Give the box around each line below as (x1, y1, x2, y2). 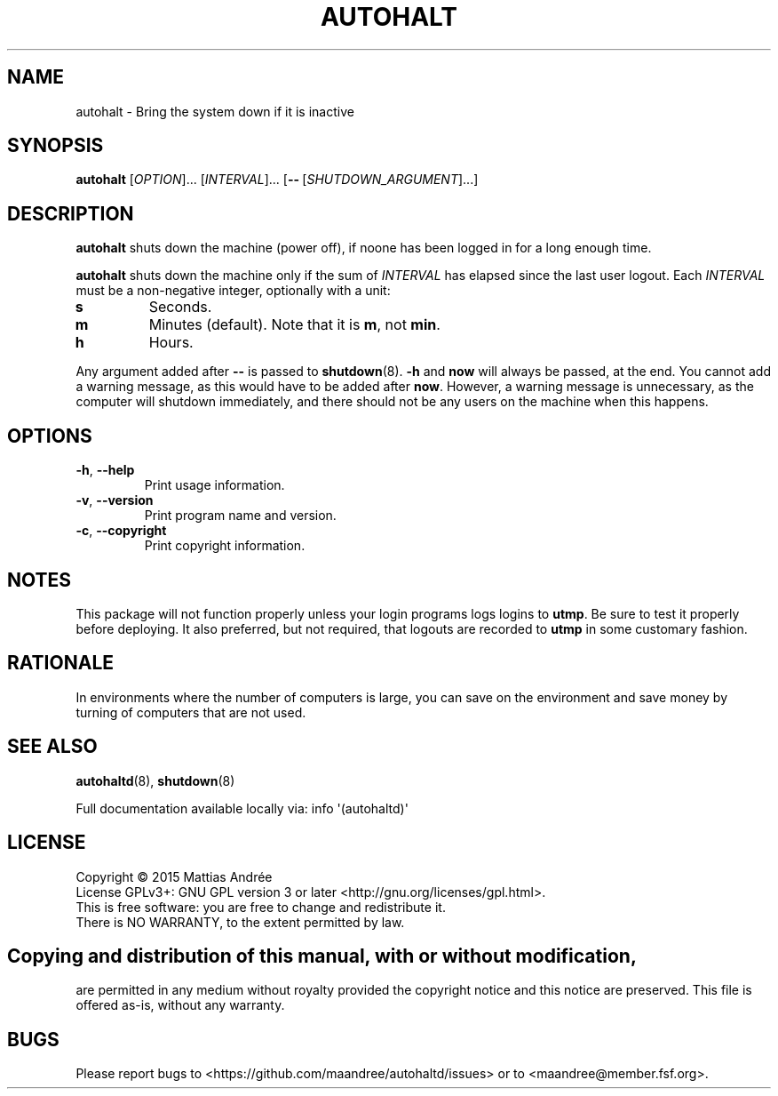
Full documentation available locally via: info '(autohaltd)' (75, 800, 409, 816)
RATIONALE (7, 652, 115, 675)
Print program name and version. (144, 508, 337, 524)
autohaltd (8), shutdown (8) (75, 772, 235, 788)
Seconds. (148, 298, 212, 316)
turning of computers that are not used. (75, 704, 306, 720)
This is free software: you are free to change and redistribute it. (75, 899, 446, 915)
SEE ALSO (7, 735, 98, 758)
